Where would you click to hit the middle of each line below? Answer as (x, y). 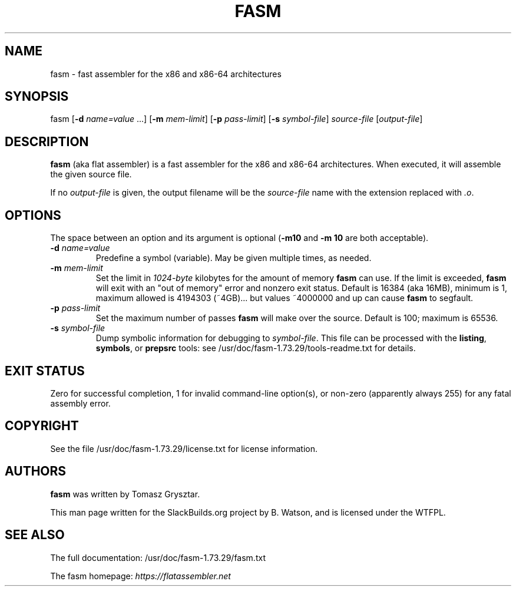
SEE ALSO (35, 535)
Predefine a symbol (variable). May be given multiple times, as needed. (234, 258)
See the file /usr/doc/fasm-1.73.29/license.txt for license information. (184, 448)
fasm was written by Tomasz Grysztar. (125, 494)
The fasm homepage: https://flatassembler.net (140, 576)
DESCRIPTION (47, 141)
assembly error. (80, 403)
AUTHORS (36, 471)
